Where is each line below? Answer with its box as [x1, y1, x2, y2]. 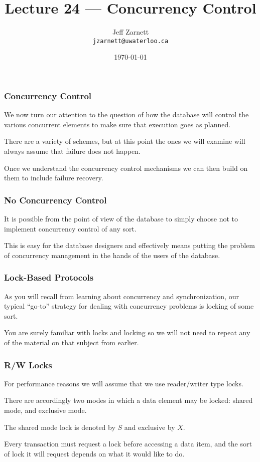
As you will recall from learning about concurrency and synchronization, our [4, 291, 239, 301]
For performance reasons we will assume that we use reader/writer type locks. [4, 378, 243, 388]
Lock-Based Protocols [4, 271, 94, 284]
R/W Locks [4, 358, 52, 371]
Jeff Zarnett [112, 27, 149, 37]
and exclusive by [124, 421, 175, 432]
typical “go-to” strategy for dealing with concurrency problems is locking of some [4, 301, 254, 311]
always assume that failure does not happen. [4, 146, 141, 156]
